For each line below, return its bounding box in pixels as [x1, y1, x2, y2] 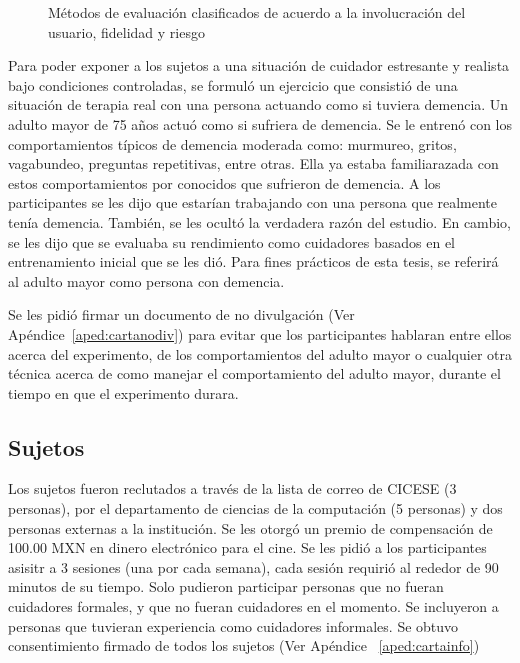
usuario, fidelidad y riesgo [48, 21, 205, 42]
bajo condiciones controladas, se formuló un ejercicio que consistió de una [8, 74, 458, 95]
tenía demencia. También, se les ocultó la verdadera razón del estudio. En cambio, [8, 211, 511, 232]
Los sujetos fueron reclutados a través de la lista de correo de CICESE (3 [8, 478, 457, 499]
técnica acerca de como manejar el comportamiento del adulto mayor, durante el [8, 363, 501, 384]
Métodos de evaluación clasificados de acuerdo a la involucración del [48, 2, 466, 22]
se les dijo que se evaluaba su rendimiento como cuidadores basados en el [8, 231, 456, 252]
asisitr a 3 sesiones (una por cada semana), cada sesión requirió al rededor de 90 [8, 556, 499, 577]
